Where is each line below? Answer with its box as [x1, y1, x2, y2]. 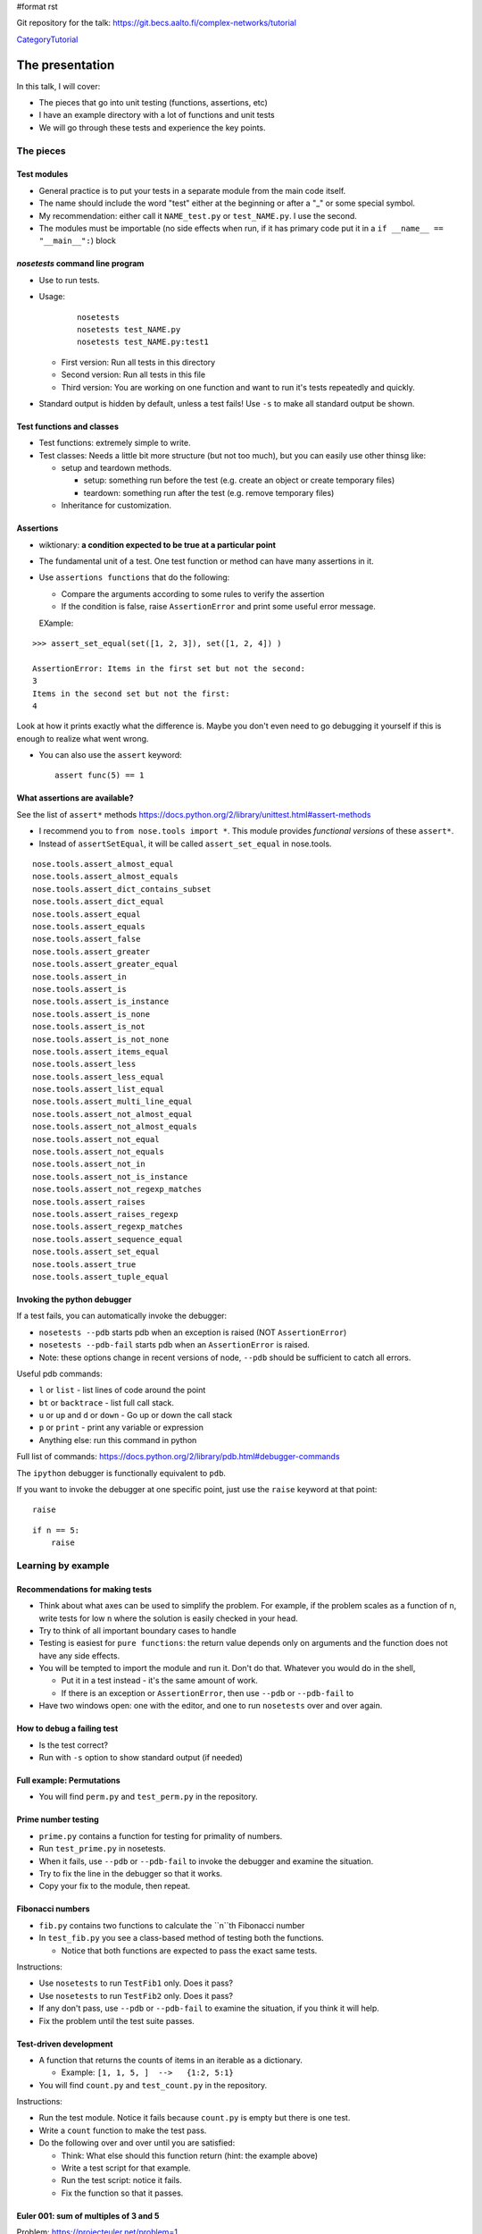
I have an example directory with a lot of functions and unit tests [38, 110, 276, 121]
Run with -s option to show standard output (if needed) [38, 1752, 243, 1763]
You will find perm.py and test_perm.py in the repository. [38, 1792, 258, 1802]
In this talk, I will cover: [16, 80, 101, 91]
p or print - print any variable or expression [38, 1422, 204, 1433]
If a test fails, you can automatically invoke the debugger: [16, 1310, 228, 1322]
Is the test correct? [38, 1739, 109, 1751]
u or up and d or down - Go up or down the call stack [38, 1410, 233, 1421]
